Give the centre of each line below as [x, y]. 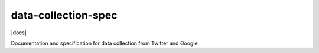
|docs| [19, 33]
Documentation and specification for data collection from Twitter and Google [104, 43]
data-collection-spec [64, 15]
